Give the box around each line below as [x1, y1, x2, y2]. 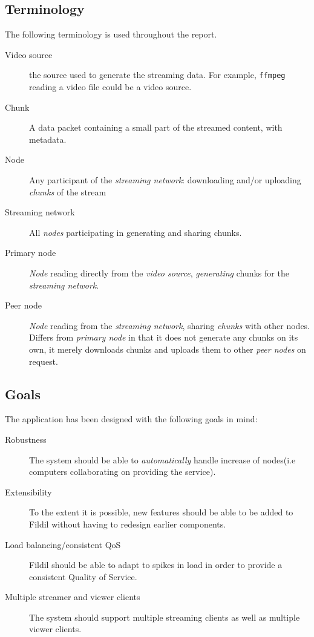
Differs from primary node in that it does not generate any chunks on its [29, 331, 298, 344]
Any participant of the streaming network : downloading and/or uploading [29, 174, 301, 186]
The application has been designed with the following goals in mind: [5, 413, 258, 425]
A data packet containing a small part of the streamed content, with [29, 121, 283, 134]
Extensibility [5, 485, 52, 498]
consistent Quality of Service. [29, 570, 137, 583]
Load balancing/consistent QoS [5, 538, 121, 550]
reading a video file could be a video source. [29, 80, 192, 93]
